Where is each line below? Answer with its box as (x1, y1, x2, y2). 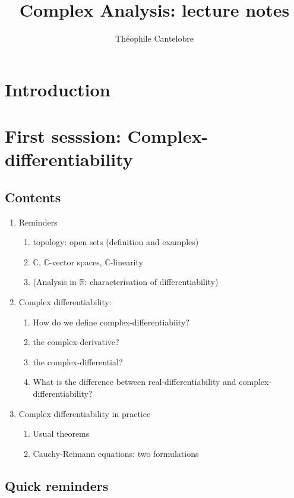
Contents (5, 187, 61, 206)
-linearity (110, 255, 143, 268)
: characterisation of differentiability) (84, 275, 219, 288)
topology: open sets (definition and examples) (33, 236, 199, 248)
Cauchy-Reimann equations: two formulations (33, 447, 199, 459)
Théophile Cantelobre (115, 32, 194, 45)
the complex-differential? (33, 355, 123, 368)
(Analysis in (33, 275, 77, 288)
